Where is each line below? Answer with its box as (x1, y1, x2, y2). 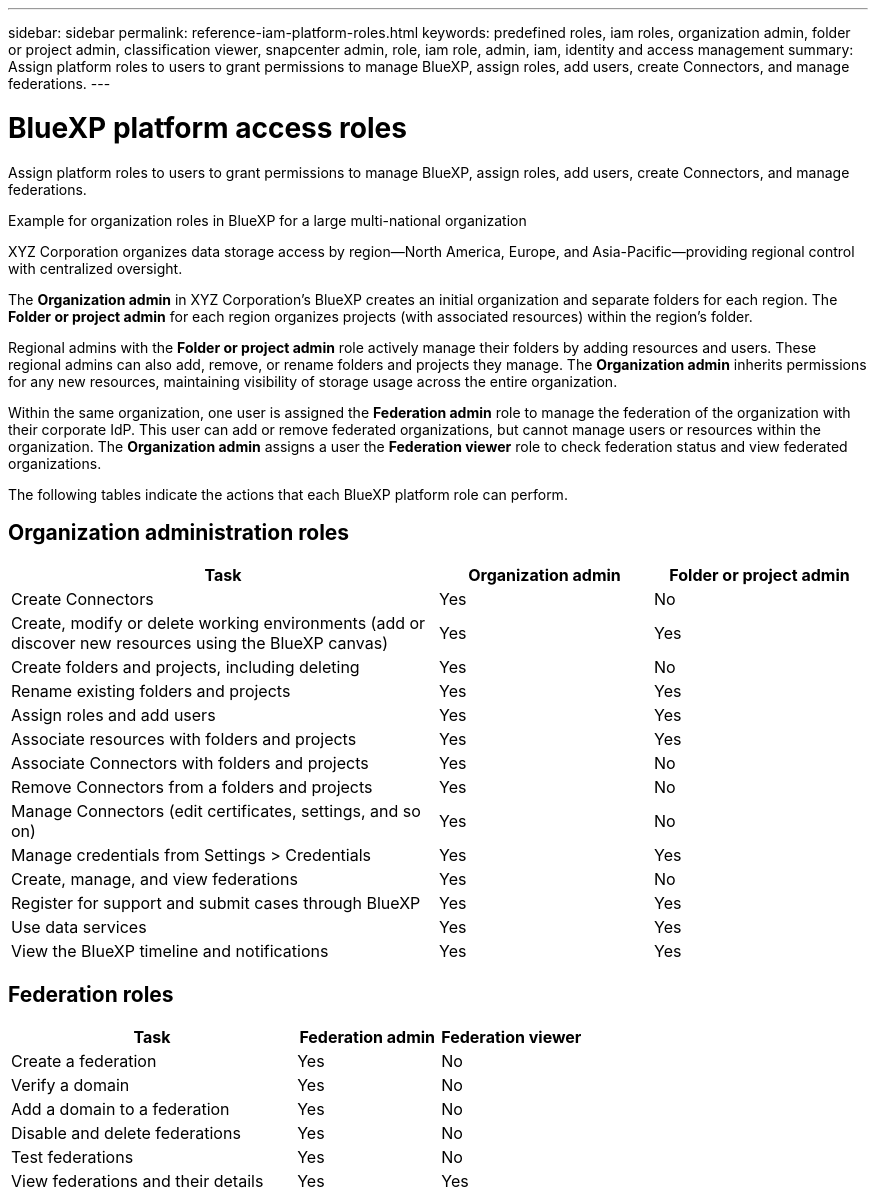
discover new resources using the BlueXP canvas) (11, 633, 388, 654)
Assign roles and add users (11, 705, 216, 726)
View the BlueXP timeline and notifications (11, 941, 329, 962)
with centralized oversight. (8, 259, 183, 277)
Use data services (11, 917, 147, 938)
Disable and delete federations (11, 1123, 241, 1144)
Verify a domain (11, 1075, 130, 1096)
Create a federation (11, 1051, 157, 1072)
